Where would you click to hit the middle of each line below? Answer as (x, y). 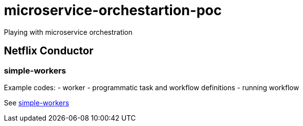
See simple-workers (37, 102)
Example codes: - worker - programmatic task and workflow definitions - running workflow (151, 87)
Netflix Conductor (49, 51)
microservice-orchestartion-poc (113, 10)
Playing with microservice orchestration (68, 32)
